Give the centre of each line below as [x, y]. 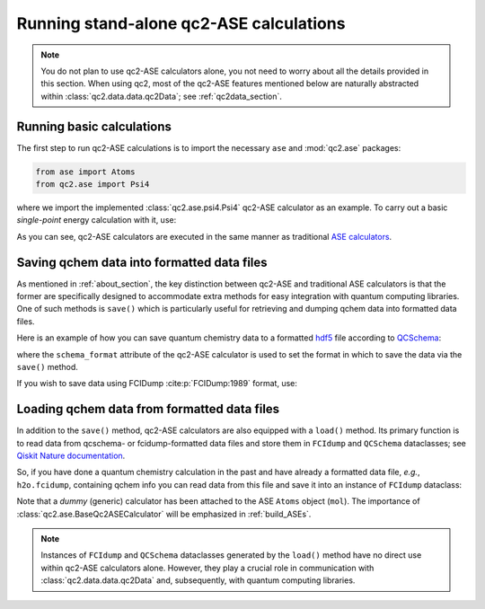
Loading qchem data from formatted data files [148, 409]
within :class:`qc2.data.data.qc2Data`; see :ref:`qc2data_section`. [162, 96]
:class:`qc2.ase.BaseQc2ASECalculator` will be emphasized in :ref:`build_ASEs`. [164, 514]
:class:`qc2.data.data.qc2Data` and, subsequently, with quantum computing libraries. [198, 580]
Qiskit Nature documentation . [71, 456]
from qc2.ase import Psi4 [93, 184]
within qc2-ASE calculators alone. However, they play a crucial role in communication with [207, 568]
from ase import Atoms [85, 172]
